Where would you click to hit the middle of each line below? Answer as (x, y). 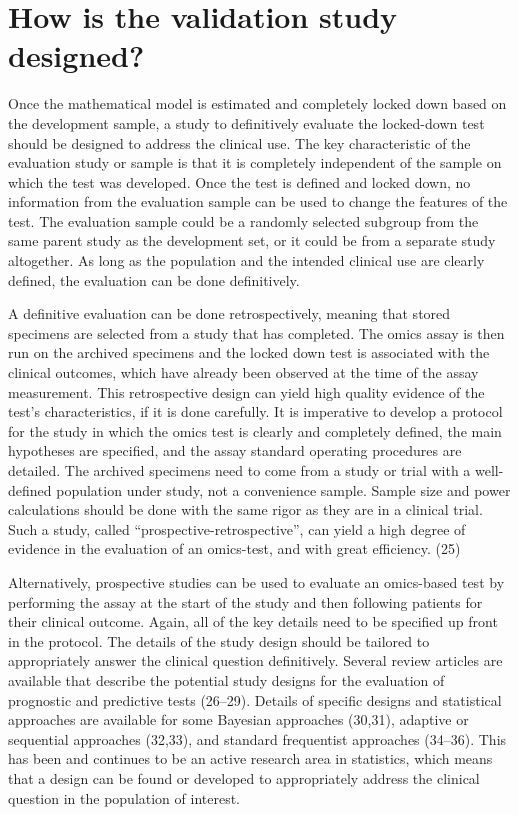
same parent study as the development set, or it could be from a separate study (252, 240)
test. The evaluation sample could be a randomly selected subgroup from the (243, 220)
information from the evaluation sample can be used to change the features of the (258, 201)
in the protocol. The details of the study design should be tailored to (219, 640)
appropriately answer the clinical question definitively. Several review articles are (255, 660)
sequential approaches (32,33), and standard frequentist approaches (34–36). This (257, 738)
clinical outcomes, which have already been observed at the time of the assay (243, 372)
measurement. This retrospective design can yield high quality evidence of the (246, 391)
